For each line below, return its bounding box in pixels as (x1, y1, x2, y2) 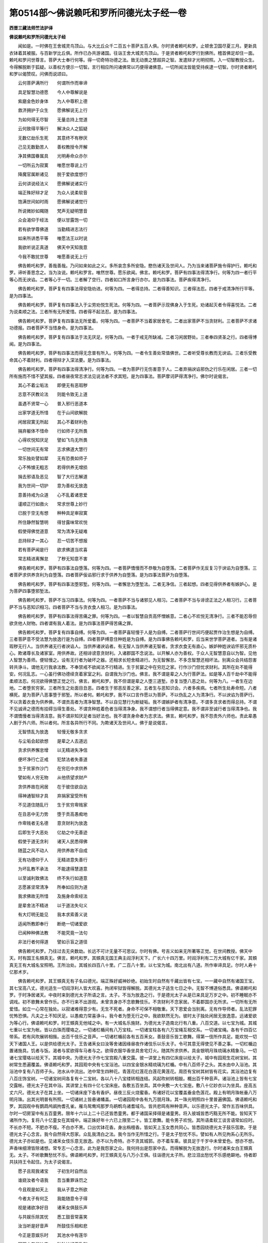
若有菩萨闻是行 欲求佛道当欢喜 (17, 546, 88, 552)
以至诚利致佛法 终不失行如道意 (17, 875, 88, 881)
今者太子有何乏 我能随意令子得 (17, 1196, 88, 1202)
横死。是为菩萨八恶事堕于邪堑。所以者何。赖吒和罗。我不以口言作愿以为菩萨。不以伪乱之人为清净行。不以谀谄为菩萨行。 (9, 692, 257, 698)
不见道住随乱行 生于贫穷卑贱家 (17, 802, 88, 808)
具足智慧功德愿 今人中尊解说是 (17, 89, 88, 95)
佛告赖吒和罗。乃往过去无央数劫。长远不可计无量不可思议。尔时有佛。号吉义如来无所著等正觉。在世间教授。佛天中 (17, 948, 253, 954)
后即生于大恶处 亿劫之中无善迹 (17, 829, 88, 835)
